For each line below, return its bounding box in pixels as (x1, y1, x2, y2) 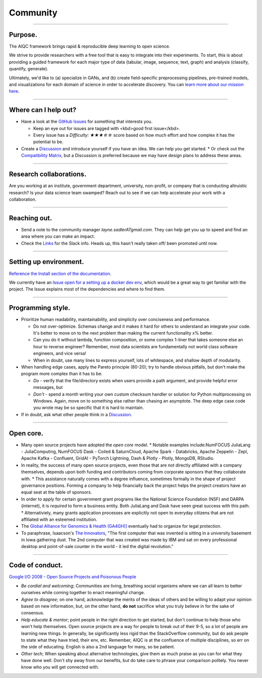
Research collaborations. (9, 170, 87, 178)
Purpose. (9, 31, 37, 39)
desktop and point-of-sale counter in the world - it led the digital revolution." (21, 544, 174, 549)
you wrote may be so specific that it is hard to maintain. (33, 405, 144, 411)
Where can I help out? (9, 106, 77, 114)
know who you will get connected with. (21, 664, 99, 670)
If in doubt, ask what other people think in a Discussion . (21, 411, 132, 417)
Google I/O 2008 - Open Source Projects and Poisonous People (9, 574, 136, 580)
